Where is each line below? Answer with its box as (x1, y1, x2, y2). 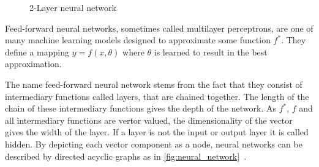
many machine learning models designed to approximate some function (5, 34, 271, 46)
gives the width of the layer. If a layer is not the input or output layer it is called (5, 126, 309, 138)
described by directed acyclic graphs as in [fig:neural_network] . (5, 149, 247, 162)
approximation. (5, 57, 62, 70)
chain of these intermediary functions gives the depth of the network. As (5, 102, 276, 115)
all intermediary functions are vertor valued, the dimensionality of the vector (5, 113, 293, 126)
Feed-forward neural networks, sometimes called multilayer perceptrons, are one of (5, 21, 313, 34)
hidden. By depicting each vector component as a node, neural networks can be (5, 137, 302, 150)
